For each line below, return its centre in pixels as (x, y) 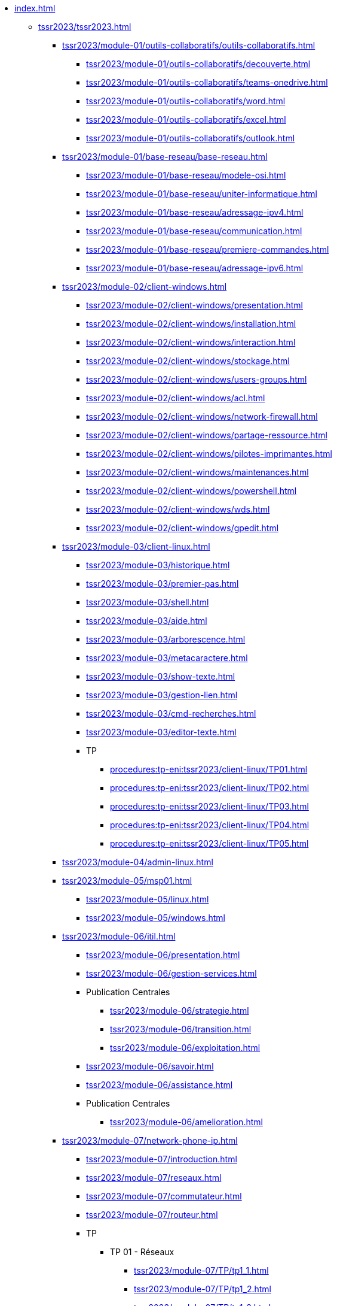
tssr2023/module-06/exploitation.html (185, 1048)
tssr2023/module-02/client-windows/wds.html (178, 509)
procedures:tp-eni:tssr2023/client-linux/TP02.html (210, 788)
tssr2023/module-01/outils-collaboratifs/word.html (186, 101)
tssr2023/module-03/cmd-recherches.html (171, 713)
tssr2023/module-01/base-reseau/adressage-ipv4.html (195, 212)
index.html (35, 8)
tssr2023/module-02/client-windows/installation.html (191, 324)
